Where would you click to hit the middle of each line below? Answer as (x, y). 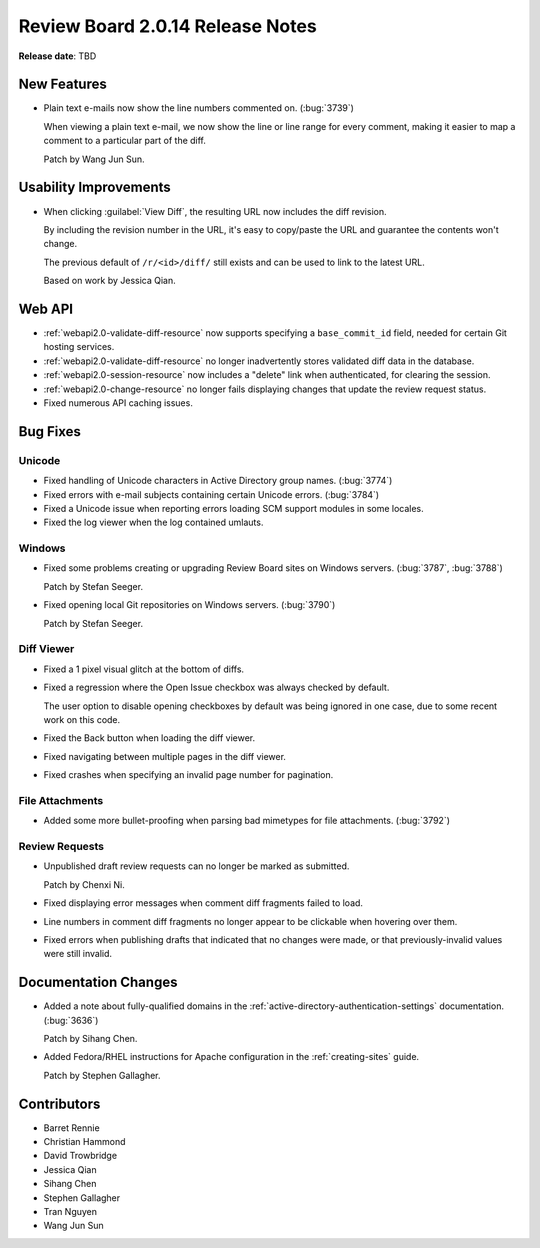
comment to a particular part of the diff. (125, 141)
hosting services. (79, 347)
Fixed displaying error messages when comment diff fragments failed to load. (203, 903)
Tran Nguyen (70, 1212)
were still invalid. (78, 954)
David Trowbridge (80, 1156)
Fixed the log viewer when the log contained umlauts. (153, 522)
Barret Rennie (71, 1127)
